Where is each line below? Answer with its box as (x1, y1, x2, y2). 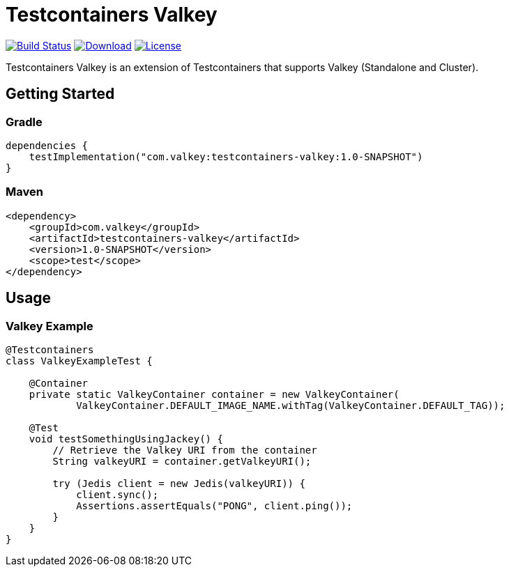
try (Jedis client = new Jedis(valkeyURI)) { (52, 477, 305, 489)
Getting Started (6, 85, 115, 103)
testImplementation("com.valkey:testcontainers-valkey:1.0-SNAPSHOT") (29, 150, 423, 162)
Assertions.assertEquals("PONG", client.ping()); (76, 500, 353, 511)
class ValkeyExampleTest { (6, 355, 153, 366)
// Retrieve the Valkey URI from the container (52, 444, 317, 456)
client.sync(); (76, 488, 159, 500)
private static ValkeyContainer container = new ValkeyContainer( (29, 388, 400, 400)
